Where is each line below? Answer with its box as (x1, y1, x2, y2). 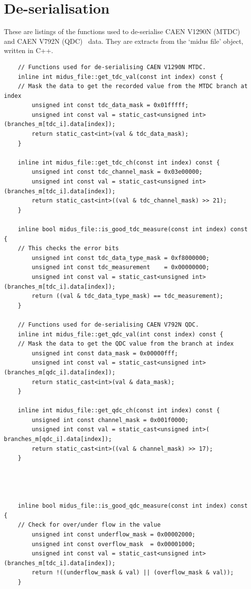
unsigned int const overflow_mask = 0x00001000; (32, 540, 196, 548)
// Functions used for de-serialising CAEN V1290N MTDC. (18, 63, 206, 71)
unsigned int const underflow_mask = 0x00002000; (32, 531, 196, 538)
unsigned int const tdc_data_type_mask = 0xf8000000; (32, 254, 210, 261)
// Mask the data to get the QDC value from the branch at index (18, 340, 234, 348)
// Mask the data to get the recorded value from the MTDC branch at (18, 83, 248, 90)
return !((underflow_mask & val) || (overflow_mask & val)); (32, 569, 234, 576)
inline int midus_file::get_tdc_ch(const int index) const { (18, 159, 220, 166)
